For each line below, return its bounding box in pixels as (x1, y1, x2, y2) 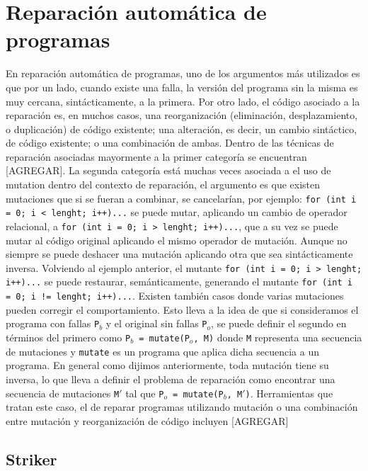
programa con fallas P (6, 316, 100, 331)
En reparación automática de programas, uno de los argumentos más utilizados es (6, 66, 360, 81)
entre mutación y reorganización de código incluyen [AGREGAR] (6, 413, 289, 428)
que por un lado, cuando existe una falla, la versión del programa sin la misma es (6, 79, 358, 94)
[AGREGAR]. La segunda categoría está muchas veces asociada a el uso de (6, 163, 331, 178)
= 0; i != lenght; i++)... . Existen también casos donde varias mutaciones (6, 288, 344, 303)
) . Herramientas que (245, 385, 333, 400)
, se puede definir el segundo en (211, 316, 347, 331)
